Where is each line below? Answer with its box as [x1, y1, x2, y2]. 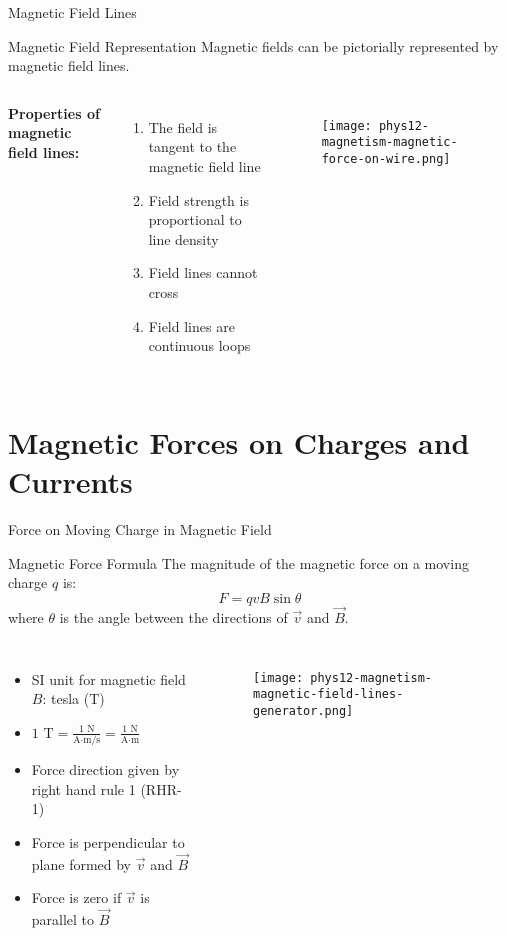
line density [148, 228, 219, 249]
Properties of [8, 102, 100, 123]
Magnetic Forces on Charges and [8, 421, 470, 462]
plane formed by [31, 853, 132, 874]
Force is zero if [31, 887, 122, 908]
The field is [148, 116, 218, 137]
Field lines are [148, 315, 235, 336]
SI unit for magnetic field [31, 668, 186, 689]
